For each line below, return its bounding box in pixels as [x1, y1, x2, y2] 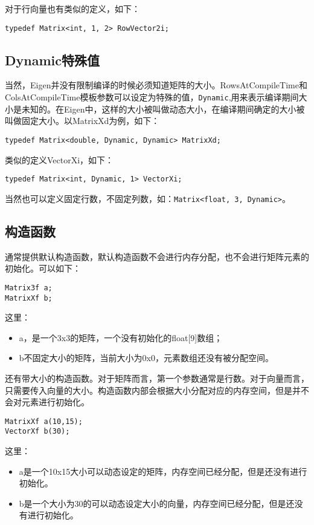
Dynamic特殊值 [5, 50, 100, 69]
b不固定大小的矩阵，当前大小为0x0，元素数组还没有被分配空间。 [19, 351, 274, 364]
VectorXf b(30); [5, 427, 70, 436]
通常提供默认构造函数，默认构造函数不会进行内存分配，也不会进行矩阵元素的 [5, 250, 309, 262]
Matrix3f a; [5, 283, 53, 292]
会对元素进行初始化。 [5, 396, 89, 408]
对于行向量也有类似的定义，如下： [5, 2, 140, 15]
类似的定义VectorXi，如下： [5, 153, 114, 166]
